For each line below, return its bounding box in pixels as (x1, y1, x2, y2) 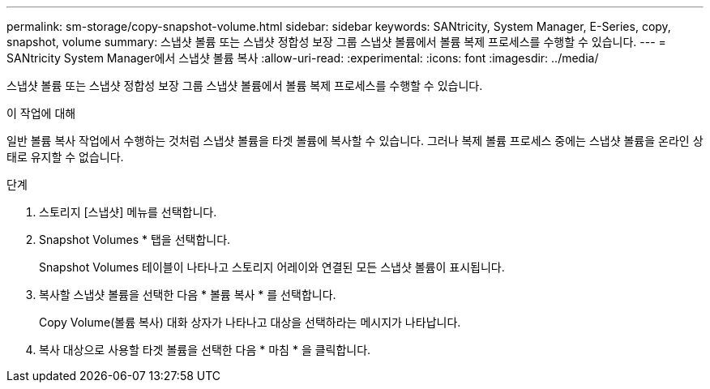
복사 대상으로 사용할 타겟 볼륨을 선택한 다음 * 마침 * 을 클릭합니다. (39, 343, 371, 357)
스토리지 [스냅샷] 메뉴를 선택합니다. (39, 205, 217, 219)
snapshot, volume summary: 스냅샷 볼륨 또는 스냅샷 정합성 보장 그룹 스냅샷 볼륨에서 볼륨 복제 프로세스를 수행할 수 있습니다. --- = (6, 35, 666, 49)
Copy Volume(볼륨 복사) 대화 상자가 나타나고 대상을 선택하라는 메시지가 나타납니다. (39, 315, 461, 329)
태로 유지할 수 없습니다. (6, 150, 124, 164)
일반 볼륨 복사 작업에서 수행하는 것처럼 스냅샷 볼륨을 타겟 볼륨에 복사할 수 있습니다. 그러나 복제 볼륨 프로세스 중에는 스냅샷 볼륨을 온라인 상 (6, 134, 704, 147)
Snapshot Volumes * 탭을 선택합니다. (39, 233, 231, 246)
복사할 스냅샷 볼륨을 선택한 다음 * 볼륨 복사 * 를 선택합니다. (39, 288, 336, 301)
